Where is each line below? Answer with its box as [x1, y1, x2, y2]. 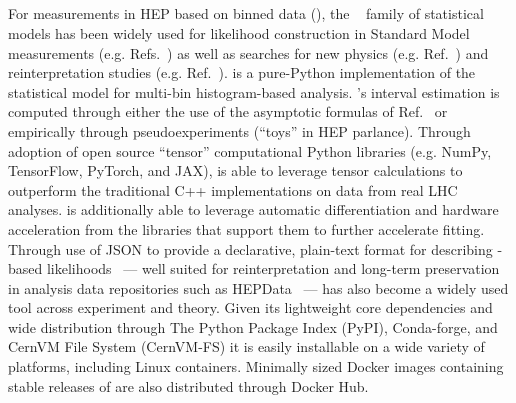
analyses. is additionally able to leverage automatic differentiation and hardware [8, 199, 499, 220]
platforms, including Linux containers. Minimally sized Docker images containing [8, 356, 504, 377]
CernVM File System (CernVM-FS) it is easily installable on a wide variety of [8, 336, 485, 357]
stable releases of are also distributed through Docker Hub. [8, 375, 369, 396]
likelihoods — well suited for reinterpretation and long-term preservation [46, 258, 500, 279]
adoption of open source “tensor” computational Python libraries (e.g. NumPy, [8, 140, 492, 161]
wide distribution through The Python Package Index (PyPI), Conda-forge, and [8, 316, 498, 337]
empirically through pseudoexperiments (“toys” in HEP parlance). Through [8, 120, 471, 141]
